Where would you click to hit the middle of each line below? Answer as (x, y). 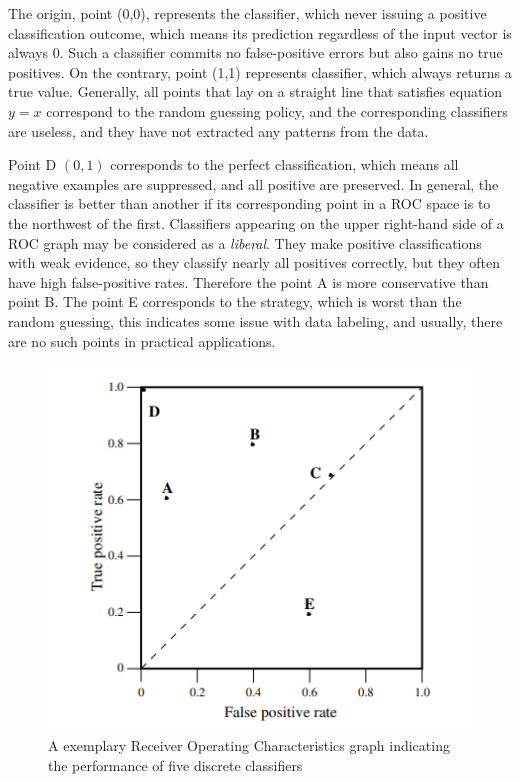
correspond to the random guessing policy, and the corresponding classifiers (277, 110)
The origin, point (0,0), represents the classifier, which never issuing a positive (247, 13)
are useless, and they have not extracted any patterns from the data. (218, 130)
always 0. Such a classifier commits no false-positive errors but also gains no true (255, 52)
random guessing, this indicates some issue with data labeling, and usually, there (255, 320)
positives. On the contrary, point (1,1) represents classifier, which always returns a (260, 71)
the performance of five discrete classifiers (175, 764)
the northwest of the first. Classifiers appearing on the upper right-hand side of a (256, 222)
